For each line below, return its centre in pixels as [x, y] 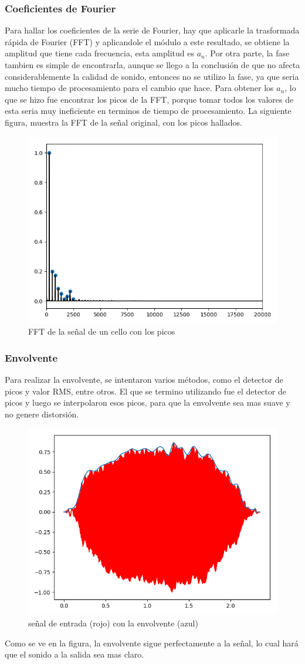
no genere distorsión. [42, 414]
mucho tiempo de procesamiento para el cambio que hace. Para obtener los [139, 88]
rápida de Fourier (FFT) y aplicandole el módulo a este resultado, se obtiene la [147, 41]
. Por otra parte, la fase [247, 53]
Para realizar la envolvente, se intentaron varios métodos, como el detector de [144, 379]
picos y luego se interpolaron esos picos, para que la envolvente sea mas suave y [148, 402]
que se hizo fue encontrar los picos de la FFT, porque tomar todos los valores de [149, 99]
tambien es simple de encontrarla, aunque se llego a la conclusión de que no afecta [152, 65]
